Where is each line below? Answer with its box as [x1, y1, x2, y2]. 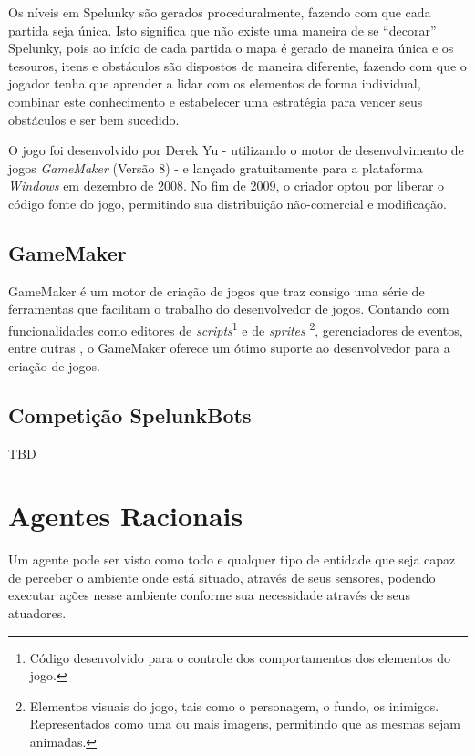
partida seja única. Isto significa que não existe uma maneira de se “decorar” [8, 20, 437, 39]
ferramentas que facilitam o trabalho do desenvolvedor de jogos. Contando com [8, 299, 449, 318]
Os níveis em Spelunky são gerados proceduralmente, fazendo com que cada [8, 3, 431, 21]
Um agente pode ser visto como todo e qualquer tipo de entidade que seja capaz [8, 550, 456, 569]
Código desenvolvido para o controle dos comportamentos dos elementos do [29, 647, 451, 667]
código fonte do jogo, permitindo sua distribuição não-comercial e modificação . [8, 193, 447, 212]
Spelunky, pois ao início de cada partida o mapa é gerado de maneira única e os [8, 38, 454, 57]
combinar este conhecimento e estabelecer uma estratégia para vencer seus [8, 91, 423, 110]
